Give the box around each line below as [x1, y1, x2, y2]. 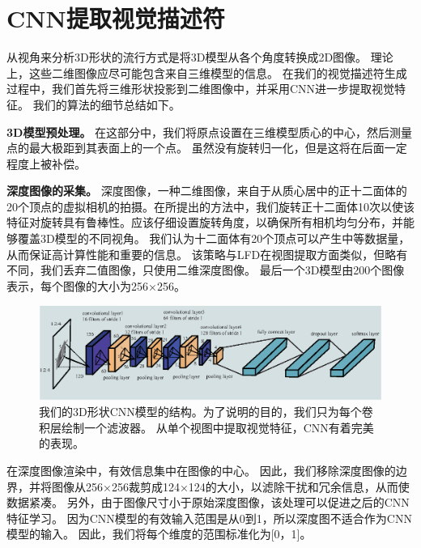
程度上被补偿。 [6, 155, 86, 172]
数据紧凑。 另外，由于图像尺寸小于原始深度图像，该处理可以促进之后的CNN [6, 494, 410, 511]
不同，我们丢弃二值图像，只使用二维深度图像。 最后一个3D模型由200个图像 [6, 261, 405, 278]
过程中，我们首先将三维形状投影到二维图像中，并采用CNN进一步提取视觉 [6, 80, 395, 97]
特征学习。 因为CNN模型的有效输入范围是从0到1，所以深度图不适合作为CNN [6, 509, 412, 526]
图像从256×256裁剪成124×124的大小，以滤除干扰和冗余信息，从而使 [51, 478, 410, 495]
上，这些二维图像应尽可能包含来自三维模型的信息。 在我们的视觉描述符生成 [6, 64, 407, 81]
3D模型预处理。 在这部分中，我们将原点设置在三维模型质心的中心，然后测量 [6, 123, 413, 140]
